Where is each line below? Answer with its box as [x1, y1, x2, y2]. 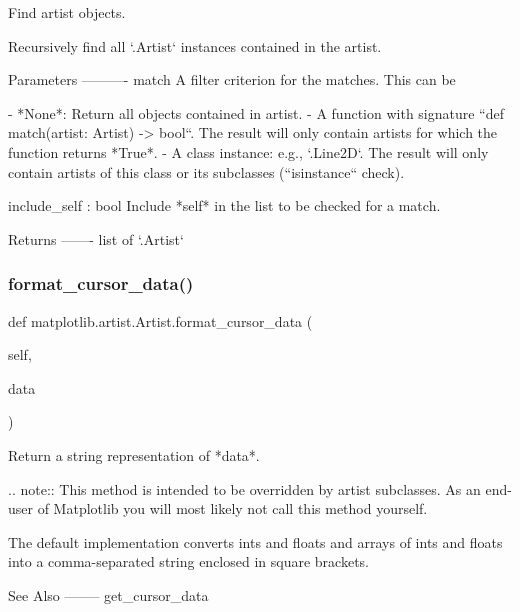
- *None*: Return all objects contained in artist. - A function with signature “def [8, 102, 505, 123]
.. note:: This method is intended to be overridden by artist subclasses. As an [8, 478, 481, 499]
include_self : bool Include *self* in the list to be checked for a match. [8, 195, 441, 216]
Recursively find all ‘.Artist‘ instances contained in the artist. [8, 35, 382, 56]
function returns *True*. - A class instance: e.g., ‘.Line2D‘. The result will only [8, 141, 489, 162]
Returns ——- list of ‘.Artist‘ [8, 228, 184, 249]
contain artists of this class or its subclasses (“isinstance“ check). [8, 161, 405, 182]
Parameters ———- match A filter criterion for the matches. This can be [8, 69, 456, 90]
